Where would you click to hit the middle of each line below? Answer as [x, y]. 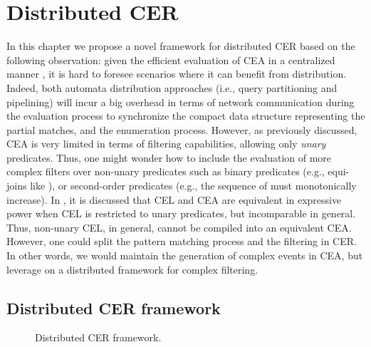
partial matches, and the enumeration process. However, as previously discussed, [182, 129]
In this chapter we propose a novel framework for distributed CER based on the [181, 46]
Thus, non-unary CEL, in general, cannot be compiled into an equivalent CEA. [179, 227]
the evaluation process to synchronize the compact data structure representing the [186, 116]
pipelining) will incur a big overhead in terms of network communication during [181, 102]
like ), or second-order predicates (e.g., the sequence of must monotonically [193, 186]
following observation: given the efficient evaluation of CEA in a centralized [171, 59]
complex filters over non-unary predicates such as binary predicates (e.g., [166, 171]
